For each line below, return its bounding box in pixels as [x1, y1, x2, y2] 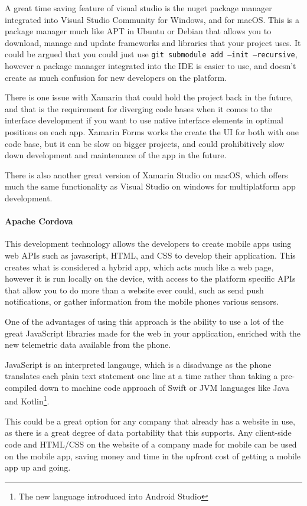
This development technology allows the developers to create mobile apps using [5, 237, 292, 250]
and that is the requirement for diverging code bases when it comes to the [5, 102, 273, 115]
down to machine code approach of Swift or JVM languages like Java [40, 381, 289, 393]
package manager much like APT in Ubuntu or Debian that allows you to [5, 25, 272, 37]
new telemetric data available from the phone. [5, 338, 171, 351]
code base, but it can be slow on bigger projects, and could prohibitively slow [5, 137, 285, 149]
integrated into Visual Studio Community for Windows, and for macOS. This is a [5, 13, 300, 25]
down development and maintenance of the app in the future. [5, 149, 227, 161]
